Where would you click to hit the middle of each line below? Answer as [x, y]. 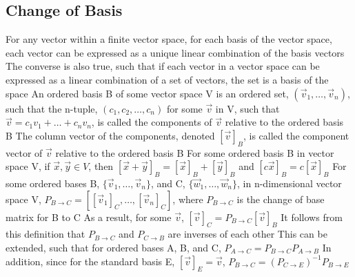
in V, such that [247, 108]
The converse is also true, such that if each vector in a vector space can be [163, 66]
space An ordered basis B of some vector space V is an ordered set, [147, 93]
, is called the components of [152, 122]
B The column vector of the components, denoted [110, 135]
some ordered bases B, [53, 183]
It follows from [312, 217]
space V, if [28, 166]
